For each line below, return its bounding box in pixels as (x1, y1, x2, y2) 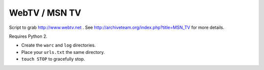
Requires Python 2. (9, 33, 47, 39)
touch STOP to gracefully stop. (21, 56, 85, 62)
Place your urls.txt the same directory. (21, 49, 105, 55)
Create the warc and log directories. (21, 42, 96, 48)
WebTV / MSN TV (9, 7, 82, 18)
